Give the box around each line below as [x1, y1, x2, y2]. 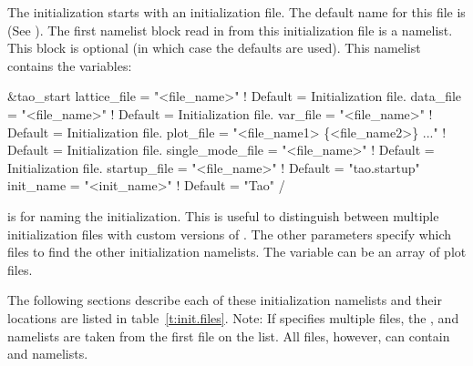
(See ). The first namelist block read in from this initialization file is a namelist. [7, 20, 453, 39]
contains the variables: [7, 56, 132, 75]
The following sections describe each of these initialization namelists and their [7, 290, 442, 310]
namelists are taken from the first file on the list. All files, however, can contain [7, 326, 450, 345]
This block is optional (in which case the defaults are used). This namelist [7, 38, 421, 57]
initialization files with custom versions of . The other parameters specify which [7, 224, 452, 243]
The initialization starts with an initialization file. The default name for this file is [7, 3, 466, 21]
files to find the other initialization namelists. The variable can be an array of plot [7, 242, 467, 261]
